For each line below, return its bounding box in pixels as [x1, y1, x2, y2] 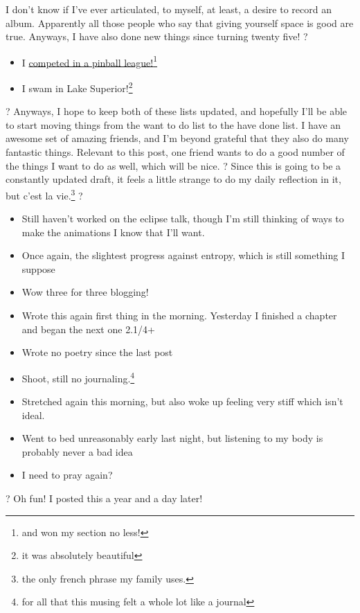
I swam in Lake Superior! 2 [21, 79, 133, 95]
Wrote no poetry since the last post [21, 345, 173, 359]
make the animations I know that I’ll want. [21, 224, 205, 239]
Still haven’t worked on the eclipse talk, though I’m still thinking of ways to [21, 211, 344, 226]
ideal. [21, 407, 45, 422]
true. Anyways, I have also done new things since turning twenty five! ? [6, 29, 308, 44]
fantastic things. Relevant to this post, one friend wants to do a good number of [6, 145, 345, 159]
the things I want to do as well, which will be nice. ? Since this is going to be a [6, 158, 341, 172]
